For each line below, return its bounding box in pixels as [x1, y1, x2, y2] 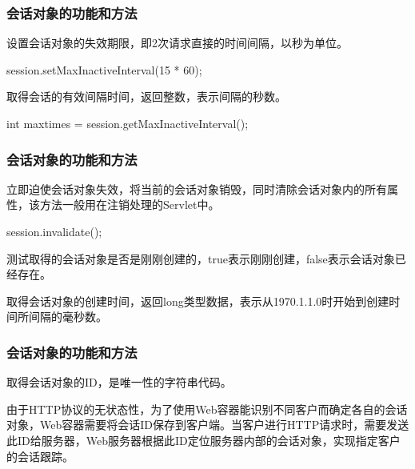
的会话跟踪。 [6, 447, 74, 464]
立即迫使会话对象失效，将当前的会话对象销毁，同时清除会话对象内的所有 [6, 180, 387, 197]
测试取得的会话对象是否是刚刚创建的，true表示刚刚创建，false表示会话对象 [6, 250, 395, 267]
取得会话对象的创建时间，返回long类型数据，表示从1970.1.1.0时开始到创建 [6, 292, 389, 309]
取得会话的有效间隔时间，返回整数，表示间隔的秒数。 [6, 88, 286, 105]
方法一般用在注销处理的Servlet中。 [39, 196, 220, 213]
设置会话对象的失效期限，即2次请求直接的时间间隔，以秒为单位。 [6, 34, 348, 51]
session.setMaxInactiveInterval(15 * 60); [6, 61, 202, 78]
